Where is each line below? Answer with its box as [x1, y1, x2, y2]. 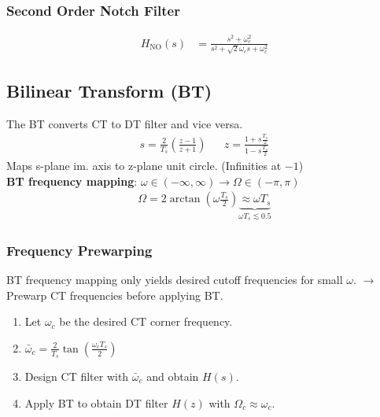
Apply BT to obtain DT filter [24, 394, 168, 411]
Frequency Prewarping [6, 240, 153, 260]
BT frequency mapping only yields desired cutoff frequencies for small [6, 271, 343, 287]
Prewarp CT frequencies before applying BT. [6, 286, 223, 303]
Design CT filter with [24, 367, 129, 384]
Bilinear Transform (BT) [6, 78, 212, 102]
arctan [169, 194, 201, 205]
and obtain [146, 367, 199, 384]
